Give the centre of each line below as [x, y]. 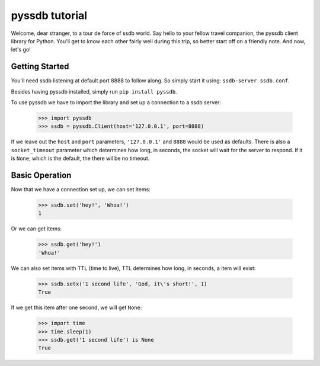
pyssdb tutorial [49, 15]
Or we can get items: [36, 229]
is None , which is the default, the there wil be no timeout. [80, 158]
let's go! [21, 50]
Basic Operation [41, 175]
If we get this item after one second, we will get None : [76, 307]
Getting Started [40, 67]
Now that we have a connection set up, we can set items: [81, 190]
